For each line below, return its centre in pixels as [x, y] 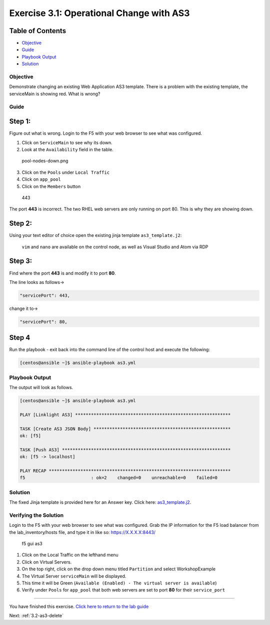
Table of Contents [38, 31]
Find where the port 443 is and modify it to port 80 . [62, 273]
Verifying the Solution [36, 515]
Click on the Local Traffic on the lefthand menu [70, 555]
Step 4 [20, 338]
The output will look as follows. [41, 388]
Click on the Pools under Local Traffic [66, 172]
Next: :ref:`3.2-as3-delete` [36, 615]
